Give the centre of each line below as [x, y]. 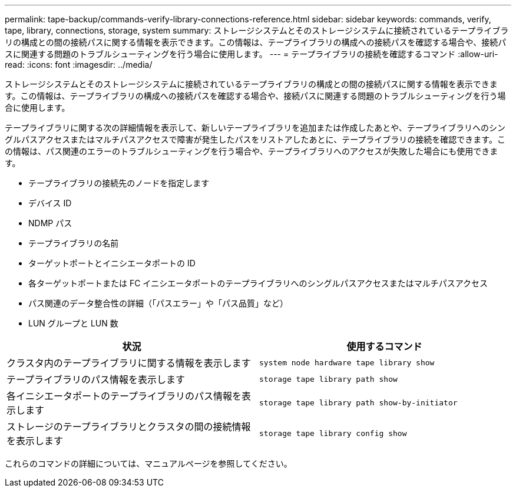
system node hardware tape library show [347, 362]
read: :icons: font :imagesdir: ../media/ [79, 65]
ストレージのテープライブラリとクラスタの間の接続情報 [129, 427]
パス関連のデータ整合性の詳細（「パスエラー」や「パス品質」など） [158, 303]
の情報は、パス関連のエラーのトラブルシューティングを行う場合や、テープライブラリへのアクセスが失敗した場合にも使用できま [252, 151]
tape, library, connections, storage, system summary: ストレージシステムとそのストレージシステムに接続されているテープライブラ [257, 30]
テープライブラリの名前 [74, 243]
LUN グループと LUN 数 [73, 323]
